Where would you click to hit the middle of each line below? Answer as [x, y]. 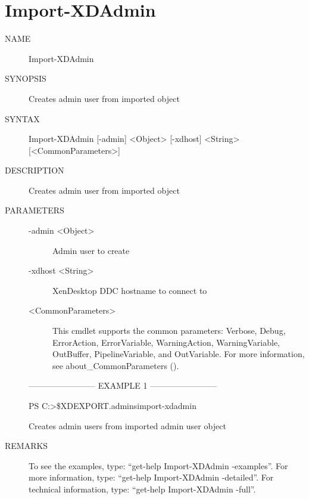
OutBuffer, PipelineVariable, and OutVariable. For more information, [179, 354]
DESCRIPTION [35, 170]
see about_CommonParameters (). [116, 365]
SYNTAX [22, 118]
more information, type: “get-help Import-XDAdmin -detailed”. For [151, 477]
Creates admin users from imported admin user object [127, 425]
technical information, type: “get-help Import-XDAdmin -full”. [142, 489]
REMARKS [26, 446]
